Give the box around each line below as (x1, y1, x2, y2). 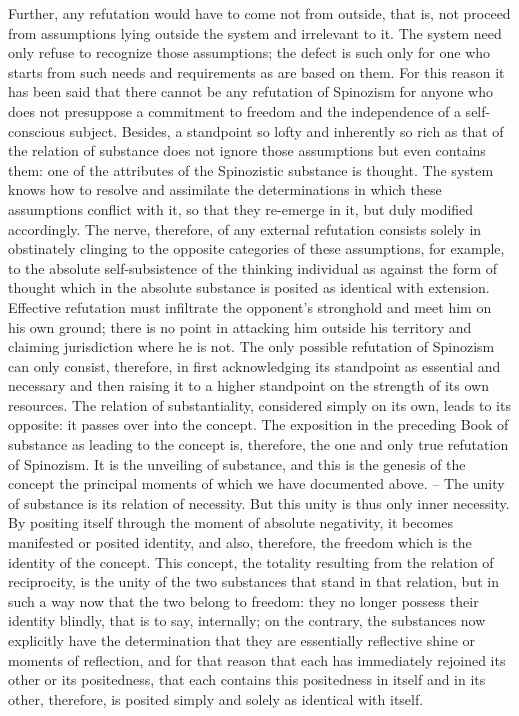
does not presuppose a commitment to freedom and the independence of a (8, 100, 461, 121)
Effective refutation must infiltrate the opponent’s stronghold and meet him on (8, 296, 492, 317)
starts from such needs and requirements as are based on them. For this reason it (8, 61, 505, 82)
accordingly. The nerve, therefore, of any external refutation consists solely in (8, 218, 482, 239)
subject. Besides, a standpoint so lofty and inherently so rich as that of (69, 120, 504, 141)
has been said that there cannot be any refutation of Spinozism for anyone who (8, 81, 493, 102)
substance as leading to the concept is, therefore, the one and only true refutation (8, 434, 509, 455)
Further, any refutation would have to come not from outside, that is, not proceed (8, 3, 511, 23)
